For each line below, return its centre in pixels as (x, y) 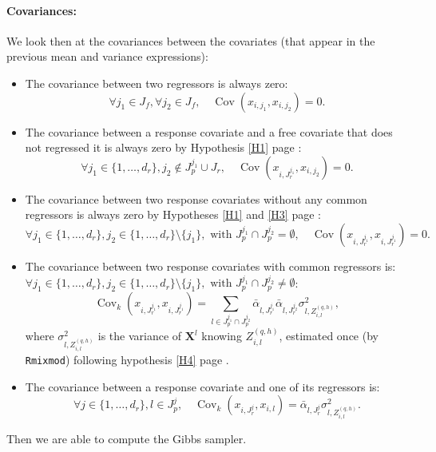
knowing (222, 336)
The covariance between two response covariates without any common (196, 198)
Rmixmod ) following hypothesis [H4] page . (127, 359)
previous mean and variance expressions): (107, 56)
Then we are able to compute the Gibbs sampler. (127, 438)
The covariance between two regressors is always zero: (157, 83)
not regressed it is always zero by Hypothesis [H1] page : (163, 147)
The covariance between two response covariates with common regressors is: (210, 266)
